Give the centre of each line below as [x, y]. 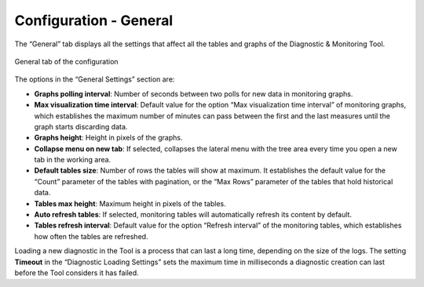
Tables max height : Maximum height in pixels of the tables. [130, 203]
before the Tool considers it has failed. [77, 272]
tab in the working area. [73, 160]
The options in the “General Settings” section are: [95, 79]
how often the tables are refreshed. [91, 236]
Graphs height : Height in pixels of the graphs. [108, 138]
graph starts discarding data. [81, 126]
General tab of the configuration [66, 61]
